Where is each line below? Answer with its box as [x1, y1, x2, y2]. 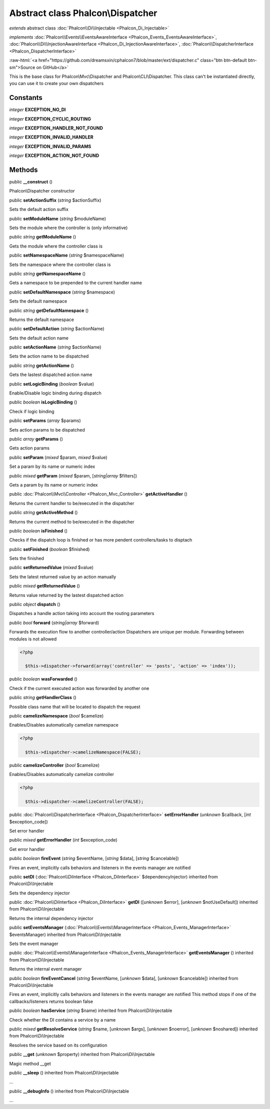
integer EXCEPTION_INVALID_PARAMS [9, 143, 91, 149]
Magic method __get [9, 1060, 51, 1066]
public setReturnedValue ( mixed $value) [9, 564, 94, 570]
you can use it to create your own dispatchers [9, 80, 104, 86]
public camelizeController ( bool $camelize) [9, 762, 100, 768]
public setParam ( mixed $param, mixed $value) [9, 454, 107, 460]
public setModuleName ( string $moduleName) [9, 215, 106, 221]
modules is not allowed [9, 635, 57, 642]
